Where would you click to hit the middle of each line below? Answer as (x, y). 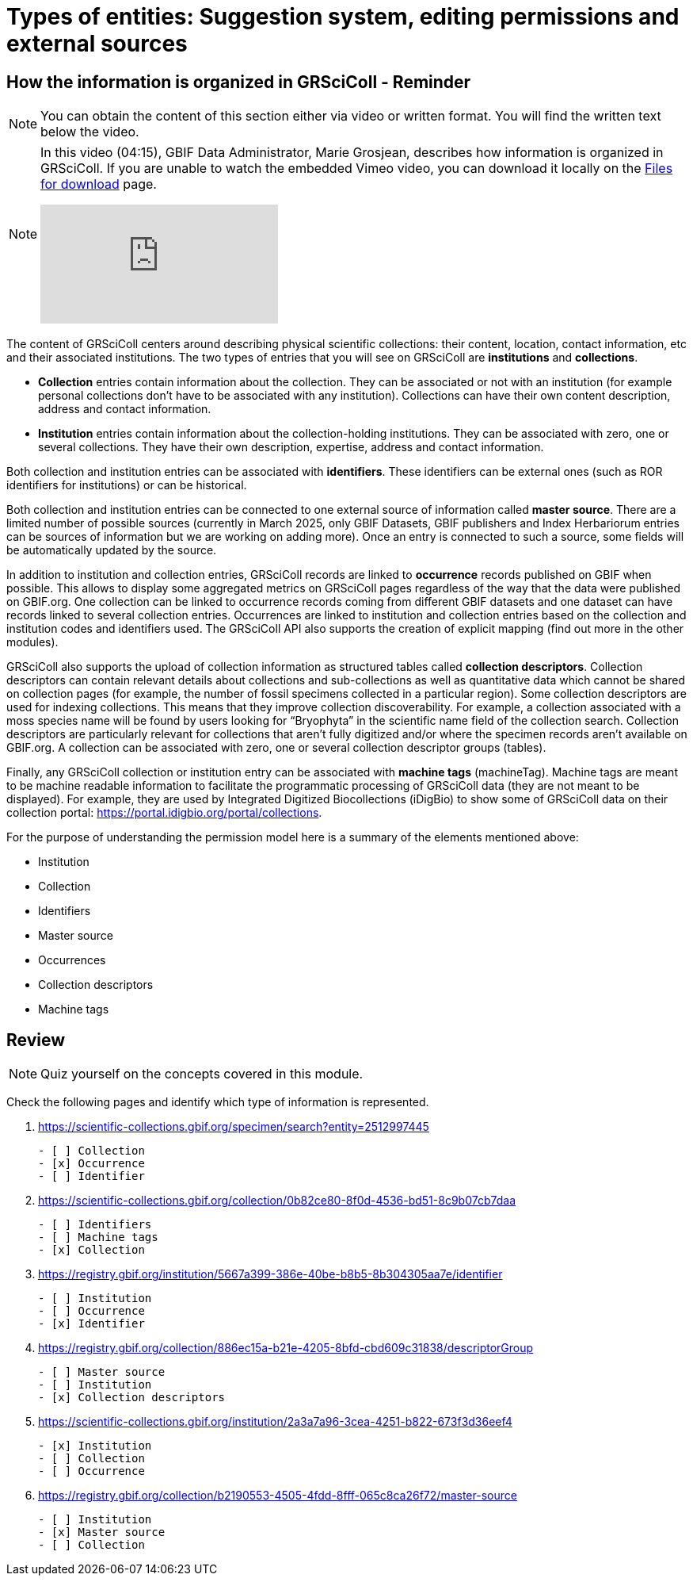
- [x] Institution (95, 1446)
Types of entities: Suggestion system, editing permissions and (343, 17)
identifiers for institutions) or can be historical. (127, 485)
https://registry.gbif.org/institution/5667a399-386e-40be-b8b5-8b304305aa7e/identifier (270, 1274)
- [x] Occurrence (91, 1164)
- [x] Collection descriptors (132, 1398)
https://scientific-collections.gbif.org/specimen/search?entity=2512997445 (234, 1127)
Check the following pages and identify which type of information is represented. (218, 1102)
